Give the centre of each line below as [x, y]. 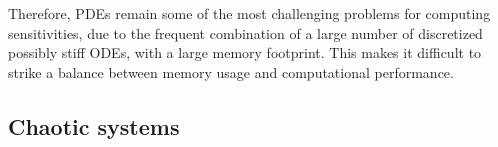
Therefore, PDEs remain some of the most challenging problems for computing [249, 13]
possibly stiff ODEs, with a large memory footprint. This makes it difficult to [245, 52]
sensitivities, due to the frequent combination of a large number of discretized [245, 32]
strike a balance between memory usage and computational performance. [231, 71]
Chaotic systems [94, 125]
